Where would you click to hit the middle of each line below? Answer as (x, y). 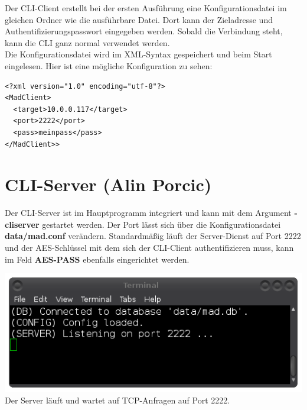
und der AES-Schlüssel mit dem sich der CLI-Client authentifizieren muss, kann (149, 248)
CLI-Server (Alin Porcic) (108, 184)
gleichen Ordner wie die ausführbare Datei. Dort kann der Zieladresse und (139, 19)
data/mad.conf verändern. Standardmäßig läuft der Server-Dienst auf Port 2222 (153, 236)
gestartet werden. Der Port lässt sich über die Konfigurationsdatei (161, 224)
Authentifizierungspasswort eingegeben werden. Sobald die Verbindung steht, (144, 31)
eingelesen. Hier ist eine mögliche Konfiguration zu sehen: (109, 65)
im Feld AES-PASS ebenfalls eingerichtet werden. (97, 259)
